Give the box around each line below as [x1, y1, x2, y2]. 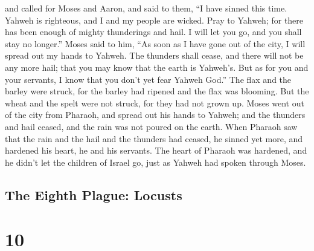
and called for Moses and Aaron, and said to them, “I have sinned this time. [5, 2, 287, 14]
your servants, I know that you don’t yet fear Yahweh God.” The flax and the [5, 73, 292, 85]
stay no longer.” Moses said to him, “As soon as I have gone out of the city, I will [5, 37, 306, 50]
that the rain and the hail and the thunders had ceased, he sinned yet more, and [5, 132, 303, 145]
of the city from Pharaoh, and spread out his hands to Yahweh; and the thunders [5, 108, 306, 121]
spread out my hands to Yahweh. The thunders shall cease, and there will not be [5, 49, 304, 62]
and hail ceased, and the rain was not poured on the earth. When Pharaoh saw [5, 120, 298, 132]
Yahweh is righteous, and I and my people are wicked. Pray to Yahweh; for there [5, 13, 304, 26]
